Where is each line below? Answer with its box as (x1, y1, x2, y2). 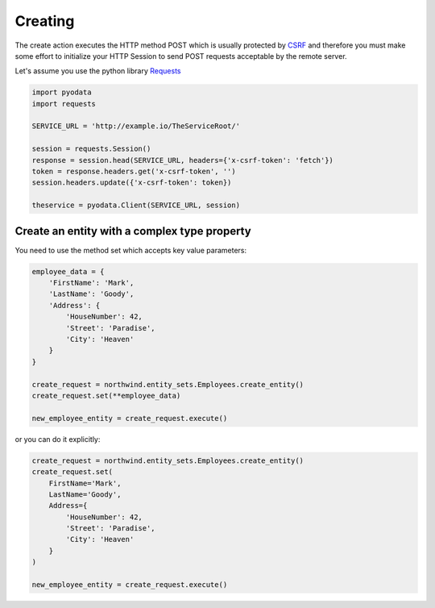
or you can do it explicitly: (14, 434, 101, 444)
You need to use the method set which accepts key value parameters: (14, 245, 247, 255)
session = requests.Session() (31, 144, 151, 153)
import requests (31, 99, 97, 108)
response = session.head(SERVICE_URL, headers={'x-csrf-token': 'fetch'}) (31, 156, 334, 164)
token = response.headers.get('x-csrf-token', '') (31, 167, 237, 177)
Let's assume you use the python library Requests (14, 66, 181, 76)
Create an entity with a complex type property (14, 224, 251, 238)
